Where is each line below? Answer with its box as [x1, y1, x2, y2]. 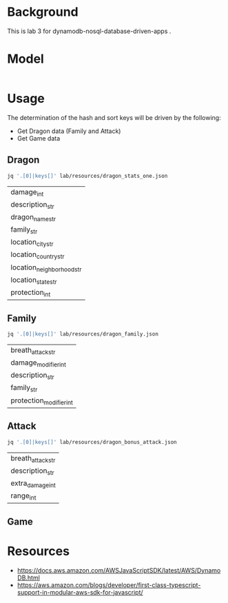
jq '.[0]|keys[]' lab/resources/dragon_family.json [7, 331, 158, 338]
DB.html [17, 573, 40, 582]
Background [7, 4, 79, 20]
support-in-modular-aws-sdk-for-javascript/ [17, 588, 143, 596]
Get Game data [17, 134, 61, 142]
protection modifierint [10, 396, 74, 407]
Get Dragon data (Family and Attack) [17, 127, 121, 135]
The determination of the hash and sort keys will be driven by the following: [7, 113, 222, 121]
